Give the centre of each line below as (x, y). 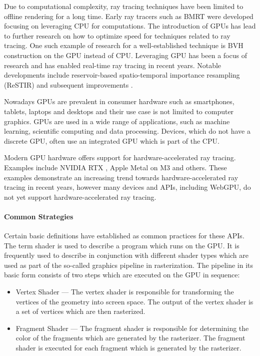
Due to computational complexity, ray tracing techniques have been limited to (124, 6)
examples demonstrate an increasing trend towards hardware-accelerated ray (121, 177)
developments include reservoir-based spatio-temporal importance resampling (122, 75)
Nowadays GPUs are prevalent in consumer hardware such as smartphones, (119, 101)
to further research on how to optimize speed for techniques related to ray (117, 35)
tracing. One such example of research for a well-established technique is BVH (124, 45)
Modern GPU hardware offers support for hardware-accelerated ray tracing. (120, 157)
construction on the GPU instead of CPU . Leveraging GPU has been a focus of (125, 55)
